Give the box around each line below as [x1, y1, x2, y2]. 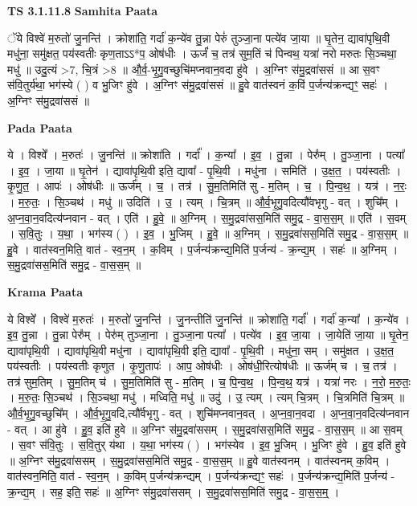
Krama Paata [7, 283, 83, 300]
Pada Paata [7, 119, 72, 136]
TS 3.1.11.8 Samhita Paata [7, 2, 158, 18]
